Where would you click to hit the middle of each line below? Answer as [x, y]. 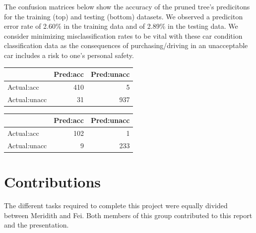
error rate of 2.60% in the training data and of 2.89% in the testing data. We [121, 26]
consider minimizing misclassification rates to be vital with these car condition [123, 35]
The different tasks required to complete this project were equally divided [116, 205]
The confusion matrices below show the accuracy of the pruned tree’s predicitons [127, 6]
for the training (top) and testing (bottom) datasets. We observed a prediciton [124, 16]
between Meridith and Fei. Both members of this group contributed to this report [128, 215]
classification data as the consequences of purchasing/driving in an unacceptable [126, 45]
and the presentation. [36, 225]
